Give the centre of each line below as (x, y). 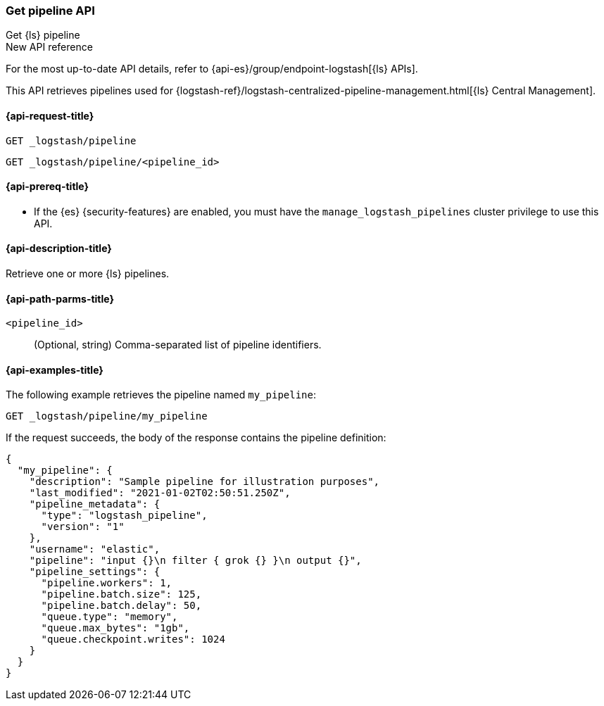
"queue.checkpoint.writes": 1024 (133, 639)
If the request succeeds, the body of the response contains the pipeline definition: (196, 438)
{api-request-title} (50, 115)
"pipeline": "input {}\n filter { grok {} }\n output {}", (195, 561)
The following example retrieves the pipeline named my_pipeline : (161, 395)
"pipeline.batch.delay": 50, (121, 606)
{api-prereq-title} (48, 187)
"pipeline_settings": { (95, 572)
